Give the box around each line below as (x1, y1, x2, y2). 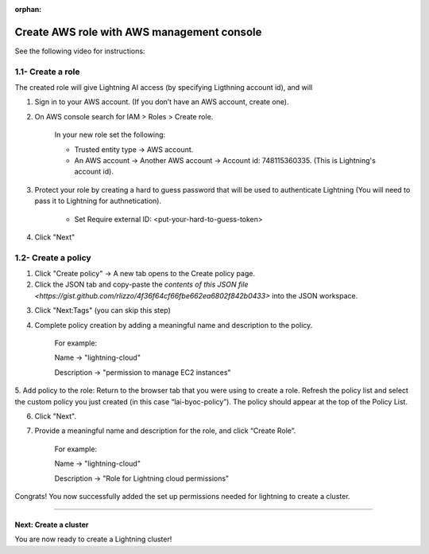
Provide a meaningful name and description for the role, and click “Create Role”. (34, 426, 296, 435)
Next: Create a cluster (14, 520, 89, 529)
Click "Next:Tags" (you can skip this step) (34, 306, 171, 315)
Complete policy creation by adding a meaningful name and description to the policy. (34, 320, 313, 330)
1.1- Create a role (14, 66, 80, 77)
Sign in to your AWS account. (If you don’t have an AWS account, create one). (34, 97, 289, 107)
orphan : (14, 5, 42, 14)
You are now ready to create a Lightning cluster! (14, 534, 172, 544)
